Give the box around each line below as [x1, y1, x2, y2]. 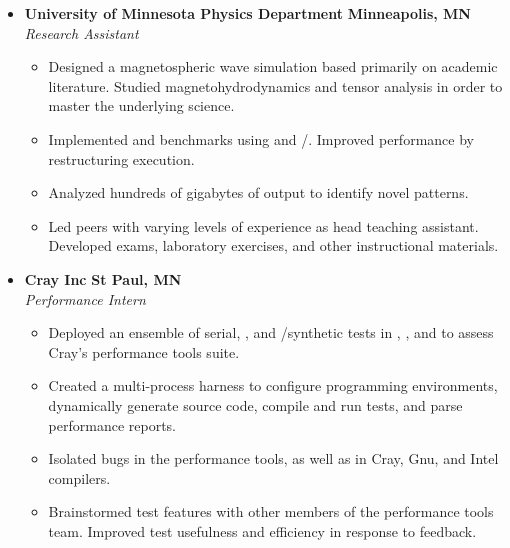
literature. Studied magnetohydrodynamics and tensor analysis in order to [48, 75, 503, 96]
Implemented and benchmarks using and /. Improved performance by [48, 128, 474, 149]
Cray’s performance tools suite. [48, 341, 240, 362]
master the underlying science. [48, 95, 235, 116]
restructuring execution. [48, 148, 195, 169]
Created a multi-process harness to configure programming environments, [48, 375, 498, 396]
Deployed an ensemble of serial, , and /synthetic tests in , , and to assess [48, 322, 494, 343]
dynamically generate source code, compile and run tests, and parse [48, 394, 463, 415]
